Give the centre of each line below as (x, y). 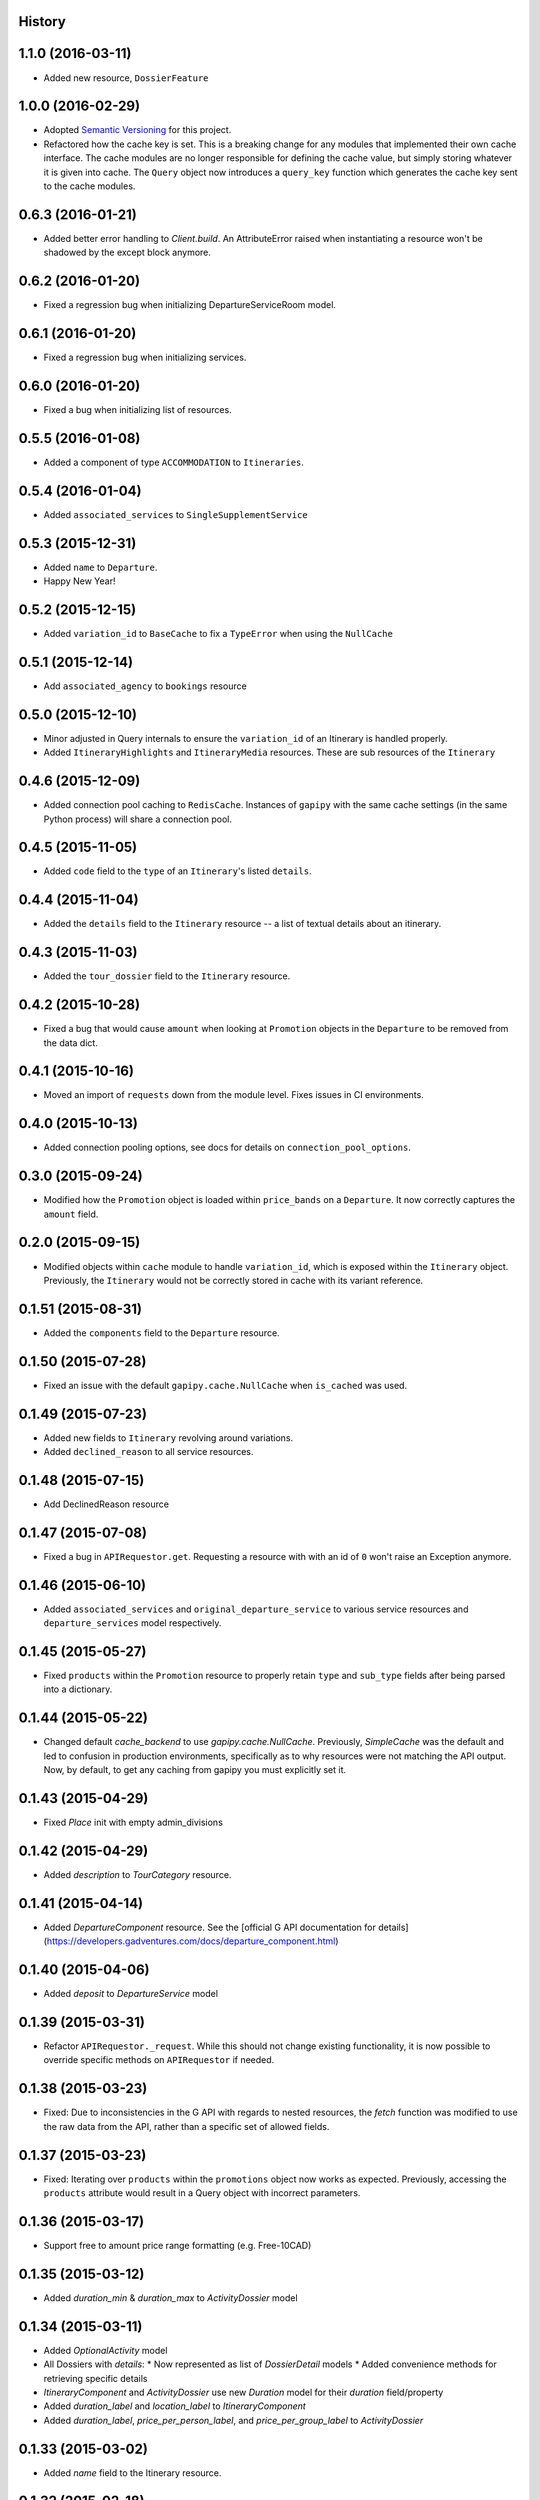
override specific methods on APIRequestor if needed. (159, 2060)
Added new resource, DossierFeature (126, 77)
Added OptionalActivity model (105, 2350)
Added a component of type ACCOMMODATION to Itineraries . (174, 462)
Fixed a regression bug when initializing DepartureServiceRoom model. (190, 305)
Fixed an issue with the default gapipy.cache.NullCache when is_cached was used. (225, 1385)
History (42, 21)
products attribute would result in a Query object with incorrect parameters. (202, 2193)
